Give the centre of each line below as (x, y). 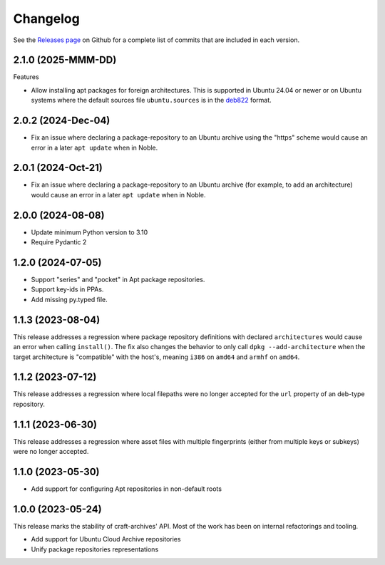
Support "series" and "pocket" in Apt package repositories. (118, 280)
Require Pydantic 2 (59, 242)
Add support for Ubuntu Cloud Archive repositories (106, 539)
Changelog (46, 19)
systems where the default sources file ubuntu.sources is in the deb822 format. (152, 100)
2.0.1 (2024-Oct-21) (58, 168)
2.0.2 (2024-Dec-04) (62, 121)
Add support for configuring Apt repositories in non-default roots (127, 489)
